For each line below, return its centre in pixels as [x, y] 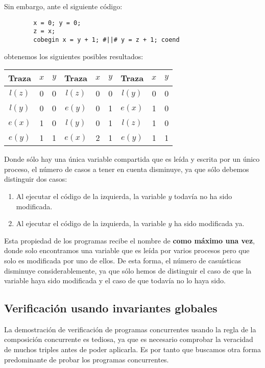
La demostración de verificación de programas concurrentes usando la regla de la [130, 329]
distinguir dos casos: [36, 179]
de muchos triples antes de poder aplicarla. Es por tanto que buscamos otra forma [132, 349]
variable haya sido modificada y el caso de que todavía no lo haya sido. [115, 280]
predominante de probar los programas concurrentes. [87, 359]
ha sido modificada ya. [209, 223]
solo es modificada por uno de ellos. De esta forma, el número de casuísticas [123, 260]
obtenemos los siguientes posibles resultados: [74, 56]
